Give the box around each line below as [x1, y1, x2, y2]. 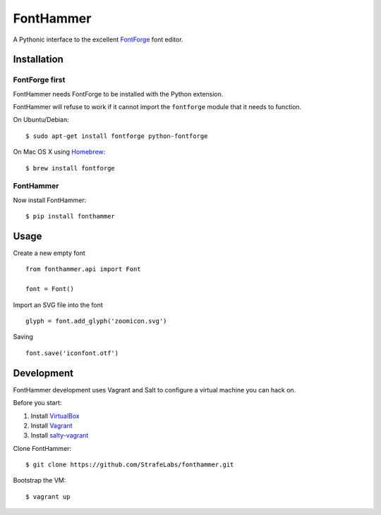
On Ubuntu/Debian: [13, 116, 70, 124]
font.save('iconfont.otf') [25, 349, 119, 357]
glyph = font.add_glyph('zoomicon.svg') [25, 317, 167, 325]
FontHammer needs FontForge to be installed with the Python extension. [13, 89, 224, 98]
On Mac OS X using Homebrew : [13, 148, 106, 156]
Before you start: [13, 399, 62, 407]
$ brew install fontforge [25, 164, 116, 172]
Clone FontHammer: [13, 444, 72, 452]
